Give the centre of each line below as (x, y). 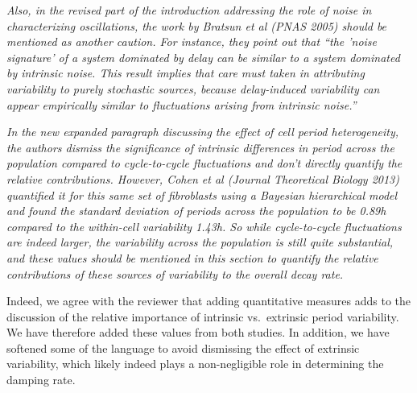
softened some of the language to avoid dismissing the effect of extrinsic (183, 347)
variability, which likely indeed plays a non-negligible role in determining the (195, 364)
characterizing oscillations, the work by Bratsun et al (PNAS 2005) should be (197, 25)
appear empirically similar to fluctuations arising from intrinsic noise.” (182, 104)
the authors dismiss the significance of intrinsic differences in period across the (200, 147)
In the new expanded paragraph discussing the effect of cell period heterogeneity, (203, 132)
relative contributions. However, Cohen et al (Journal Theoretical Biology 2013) (203, 178)
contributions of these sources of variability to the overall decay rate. (175, 273)
